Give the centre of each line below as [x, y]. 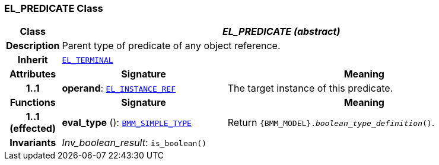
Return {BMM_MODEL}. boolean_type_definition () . [331, 123]
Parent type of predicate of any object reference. [171, 46]
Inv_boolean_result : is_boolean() [134, 143]
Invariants [33, 143]
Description [33, 46]
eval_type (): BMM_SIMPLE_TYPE [127, 123]
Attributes [33, 74]
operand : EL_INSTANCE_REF [119, 88]
